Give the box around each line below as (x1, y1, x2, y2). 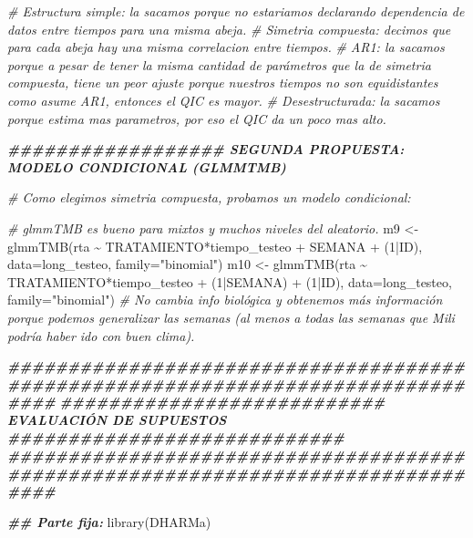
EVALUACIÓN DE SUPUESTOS (7, 409, 227, 429)
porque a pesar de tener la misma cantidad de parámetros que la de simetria (7, 55, 431, 74)
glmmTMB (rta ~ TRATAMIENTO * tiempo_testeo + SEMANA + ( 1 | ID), (7, 236, 423, 255)
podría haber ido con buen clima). (7, 326, 195, 345)
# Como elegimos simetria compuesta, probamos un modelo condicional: (7, 188, 411, 207)
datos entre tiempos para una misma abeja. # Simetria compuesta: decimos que (7, 19, 451, 38)
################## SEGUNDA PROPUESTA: (7, 140, 405, 159)
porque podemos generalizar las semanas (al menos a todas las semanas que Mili (7, 307, 455, 326)
